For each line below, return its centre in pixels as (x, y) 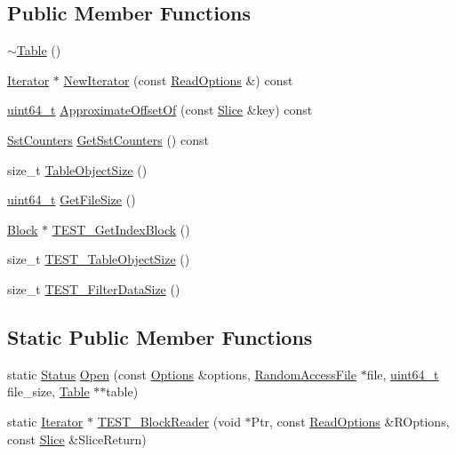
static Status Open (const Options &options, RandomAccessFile (182, 374)
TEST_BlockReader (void (169, 421)
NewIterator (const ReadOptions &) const (178, 80)
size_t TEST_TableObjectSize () (99, 259)
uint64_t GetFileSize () (72, 200)
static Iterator (45, 421)
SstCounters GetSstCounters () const (108, 139)
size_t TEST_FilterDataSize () (94, 288)
